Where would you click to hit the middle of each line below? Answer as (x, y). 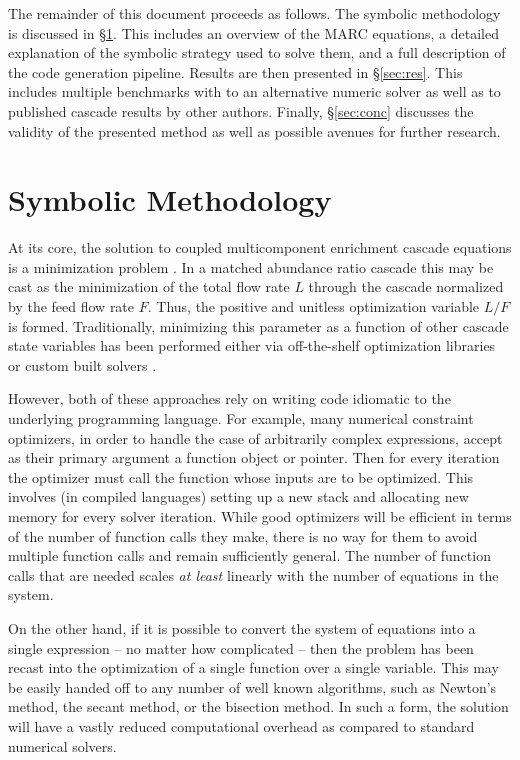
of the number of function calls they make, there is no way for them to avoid (243, 535)
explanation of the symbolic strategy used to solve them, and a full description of (257, 52)
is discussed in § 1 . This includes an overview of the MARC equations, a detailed (253, 32)
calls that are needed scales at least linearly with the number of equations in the (253, 574)
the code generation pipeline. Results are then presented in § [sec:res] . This (235, 71)
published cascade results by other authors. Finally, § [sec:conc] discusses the (241, 110)
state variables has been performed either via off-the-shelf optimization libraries (252, 345)
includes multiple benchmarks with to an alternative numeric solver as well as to (254, 91)
